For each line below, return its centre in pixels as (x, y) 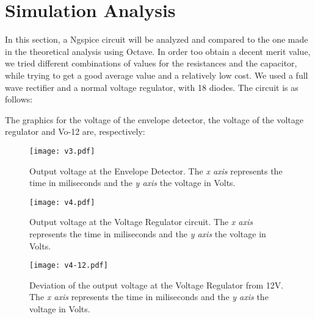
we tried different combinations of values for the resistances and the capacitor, (151, 63)
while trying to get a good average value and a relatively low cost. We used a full (157, 75)
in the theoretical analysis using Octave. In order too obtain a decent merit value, (158, 51)
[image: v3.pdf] (62, 151)
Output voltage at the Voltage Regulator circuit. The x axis (141, 222)
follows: (19, 99)
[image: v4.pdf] (62, 202)
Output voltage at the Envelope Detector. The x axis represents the (156, 170)
